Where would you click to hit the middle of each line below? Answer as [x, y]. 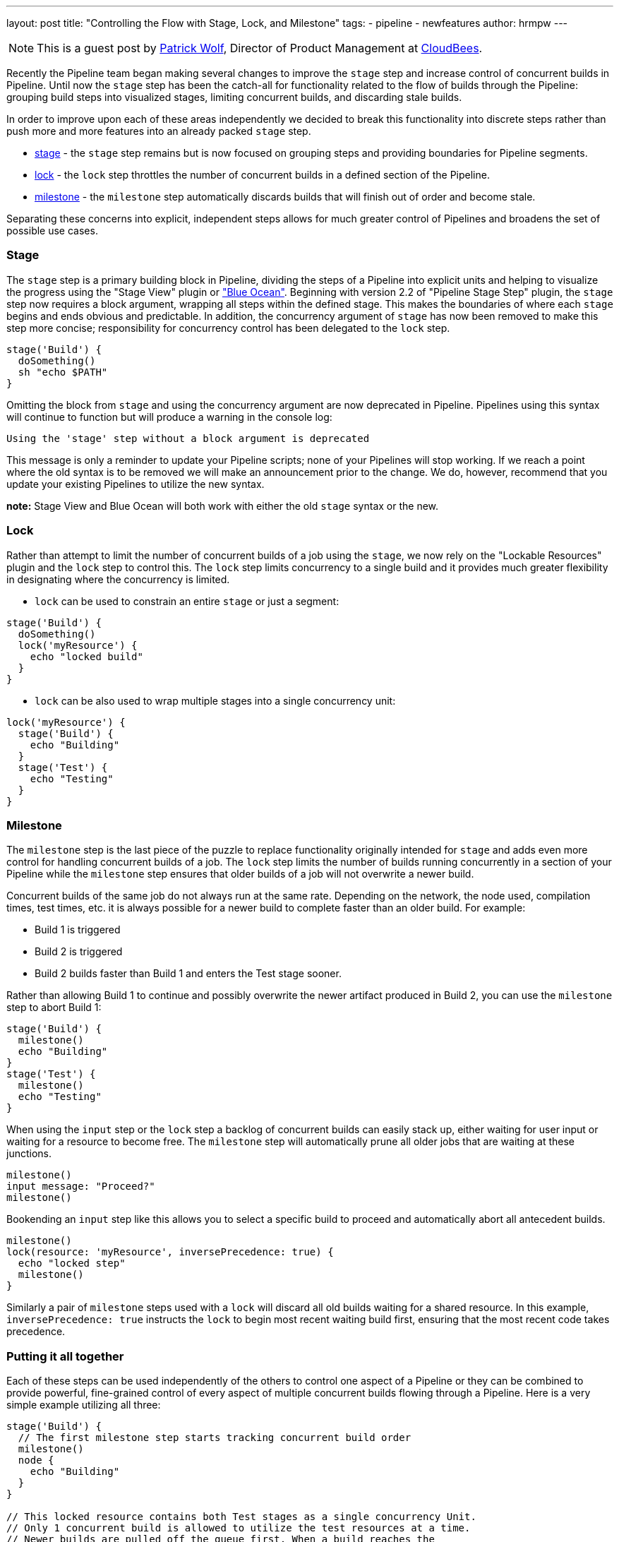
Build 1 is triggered [78, 930]
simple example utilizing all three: [84, 1405]
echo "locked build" [86, 656]
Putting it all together [65, 1356]
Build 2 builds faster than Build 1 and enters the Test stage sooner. [188, 974]
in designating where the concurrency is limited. [118, 579]
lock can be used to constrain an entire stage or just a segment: [187, 601]
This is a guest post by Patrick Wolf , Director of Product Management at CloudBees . [260, 48]
